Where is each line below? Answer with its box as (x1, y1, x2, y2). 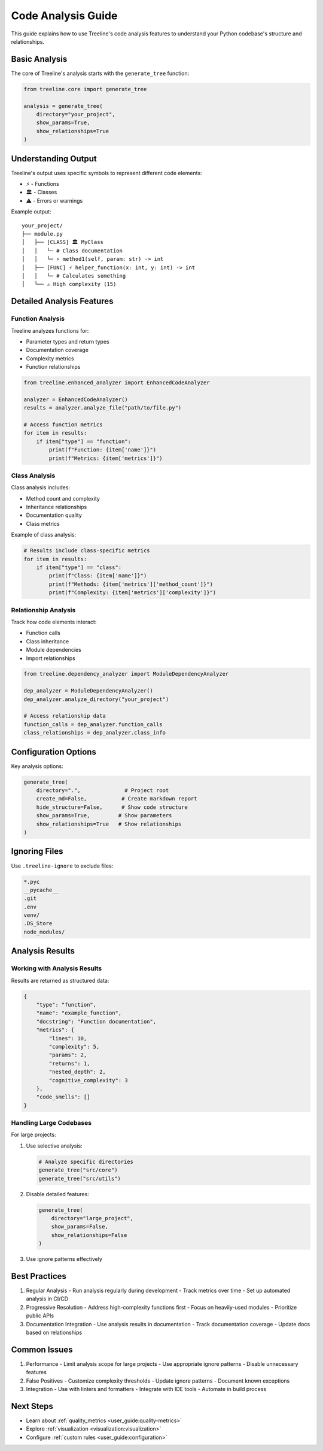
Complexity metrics (26, 354, 74, 362)
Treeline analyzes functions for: (11, 327, 89, 334)
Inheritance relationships (26, 504, 87, 511)
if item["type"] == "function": (36, 438, 132, 445)
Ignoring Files (11, 846, 63, 857)
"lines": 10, (48, 1035, 87, 1041)
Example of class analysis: (11, 531, 77, 538)
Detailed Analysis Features (11, 296, 114, 306)
